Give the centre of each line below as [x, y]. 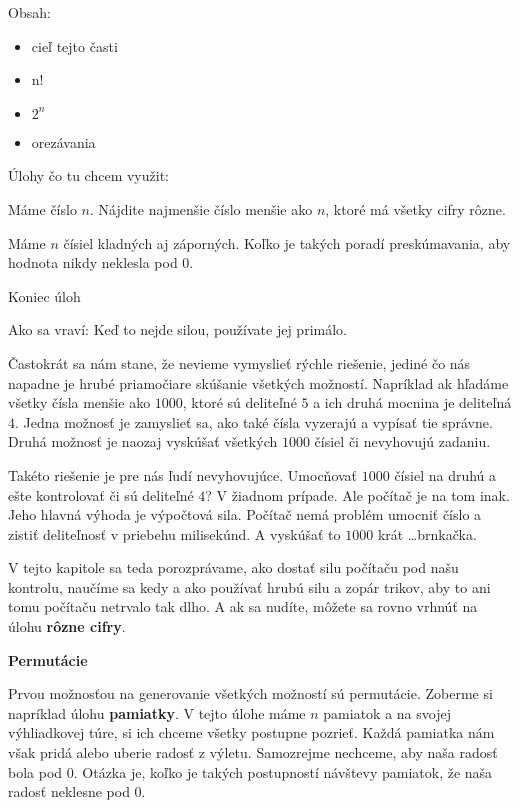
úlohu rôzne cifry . [67, 626]
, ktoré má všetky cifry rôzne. [415, 208]
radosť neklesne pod [69, 791]
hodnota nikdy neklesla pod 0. [101, 262]
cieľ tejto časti [74, 45]
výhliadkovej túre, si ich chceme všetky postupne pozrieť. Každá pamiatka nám [251, 732]
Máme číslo [42, 208]
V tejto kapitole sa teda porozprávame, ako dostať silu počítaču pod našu [233, 567]
